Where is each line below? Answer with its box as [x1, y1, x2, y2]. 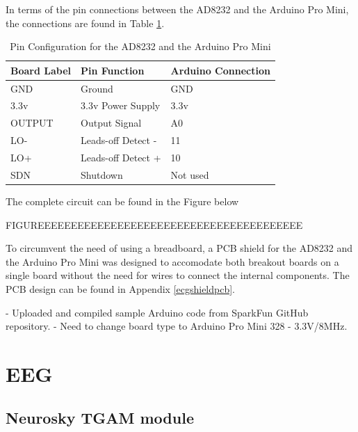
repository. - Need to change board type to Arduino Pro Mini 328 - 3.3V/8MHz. [6, 319, 348, 333]
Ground [81, 81, 113, 95]
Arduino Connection [170, 63, 270, 77]
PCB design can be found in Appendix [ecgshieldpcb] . [6, 281, 236, 296]
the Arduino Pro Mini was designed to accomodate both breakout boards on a [6, 254, 339, 269]
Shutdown [81, 167, 123, 182]
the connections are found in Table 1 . [6, 15, 165, 30]
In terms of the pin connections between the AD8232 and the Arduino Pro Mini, [6, 2, 349, 16]
